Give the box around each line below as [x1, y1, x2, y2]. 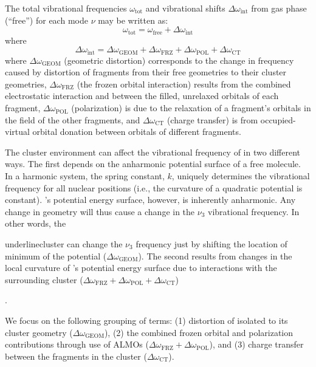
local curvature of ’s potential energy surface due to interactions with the [5, 261, 277, 274]
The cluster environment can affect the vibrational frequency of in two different [5, 145, 300, 158]
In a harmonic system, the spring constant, [5, 170, 165, 182]
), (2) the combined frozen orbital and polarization [104, 326, 294, 338]
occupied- [260, 113, 296, 126]
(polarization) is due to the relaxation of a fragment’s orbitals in [71, 101, 311, 114]
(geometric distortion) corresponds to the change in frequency [64, 53, 294, 66]
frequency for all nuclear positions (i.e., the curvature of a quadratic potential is [5, 181, 303, 194]
